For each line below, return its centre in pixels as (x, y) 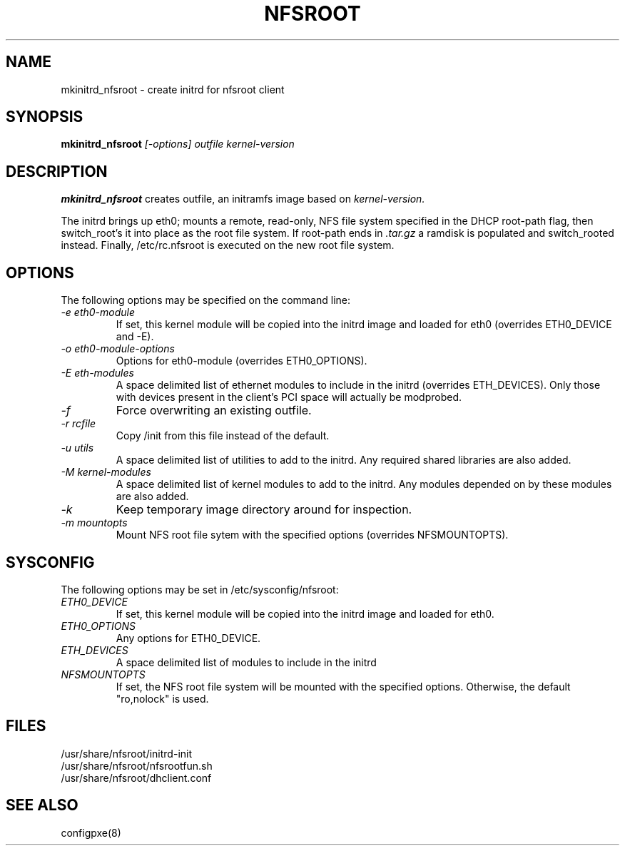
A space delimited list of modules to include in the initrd (246, 662)
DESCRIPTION (57, 171)
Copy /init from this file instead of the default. (223, 436)
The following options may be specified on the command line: (205, 300)
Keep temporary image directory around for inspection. (264, 510)
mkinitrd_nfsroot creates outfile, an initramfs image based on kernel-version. (243, 199)
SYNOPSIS (45, 117)
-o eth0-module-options (118, 349)
